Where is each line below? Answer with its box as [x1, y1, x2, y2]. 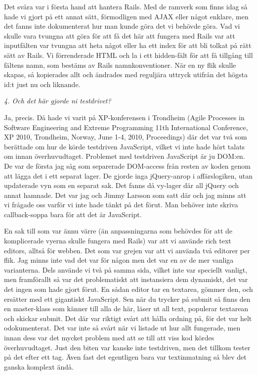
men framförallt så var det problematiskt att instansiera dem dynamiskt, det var [4, 274, 248, 284]
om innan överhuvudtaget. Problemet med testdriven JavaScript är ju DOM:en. [4, 151, 245, 161]
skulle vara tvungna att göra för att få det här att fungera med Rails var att [4, 30, 235, 41]
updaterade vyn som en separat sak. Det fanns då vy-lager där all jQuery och [4, 180, 239, 190]
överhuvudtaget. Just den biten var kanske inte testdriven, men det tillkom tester [4, 342, 251, 352]
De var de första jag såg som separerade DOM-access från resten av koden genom [4, 160, 251, 171]
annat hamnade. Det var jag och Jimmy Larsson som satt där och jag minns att [4, 189, 247, 200]
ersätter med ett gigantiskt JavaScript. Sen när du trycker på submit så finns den [4, 293, 251, 304]
